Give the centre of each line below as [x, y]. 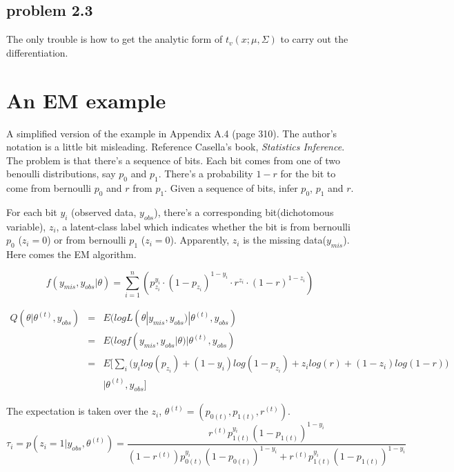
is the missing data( [285, 240]
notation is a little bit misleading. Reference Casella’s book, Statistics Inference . [176, 147]
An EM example [86, 100]
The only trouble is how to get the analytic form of [115, 39]
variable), [26, 226]
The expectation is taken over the [77, 411]
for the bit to [308, 174]
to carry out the [314, 39]
